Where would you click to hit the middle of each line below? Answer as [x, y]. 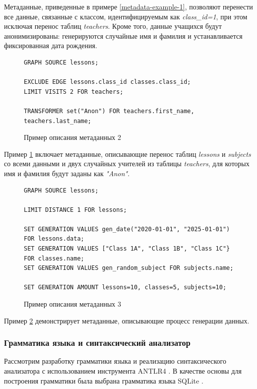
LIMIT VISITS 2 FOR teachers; [74, 92]
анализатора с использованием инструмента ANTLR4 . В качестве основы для [123, 371]
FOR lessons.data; [54, 239]
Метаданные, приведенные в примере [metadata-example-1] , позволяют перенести [128, 6]
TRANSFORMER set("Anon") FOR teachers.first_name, [109, 111]
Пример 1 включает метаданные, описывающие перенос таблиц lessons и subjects [128, 154]
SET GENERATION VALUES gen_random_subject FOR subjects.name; [129, 268]
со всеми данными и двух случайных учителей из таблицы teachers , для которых [127, 163]
